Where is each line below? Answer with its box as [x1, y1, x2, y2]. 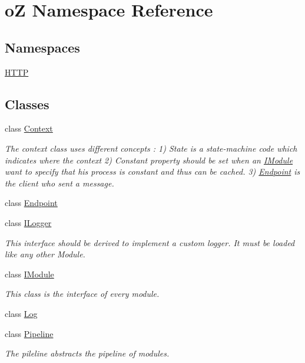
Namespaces [5, 38, 80, 56]
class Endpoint [5, 197, 58, 209]
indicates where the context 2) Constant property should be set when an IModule [5, 153, 293, 166]
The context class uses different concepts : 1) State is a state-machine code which [5, 142, 297, 154]
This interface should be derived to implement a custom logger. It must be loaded [5, 236, 295, 248]
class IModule [5, 267, 54, 280]
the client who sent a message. [5, 176, 114, 189]
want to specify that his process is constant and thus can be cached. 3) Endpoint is [5, 165, 300, 178]
